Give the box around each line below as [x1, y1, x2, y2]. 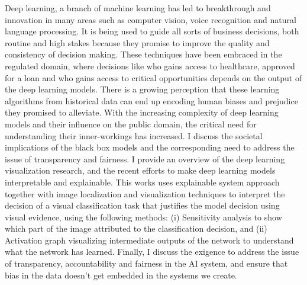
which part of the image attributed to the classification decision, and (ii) [5, 222, 267, 235]
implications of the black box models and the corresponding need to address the [5, 141, 295, 153]
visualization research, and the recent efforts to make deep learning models [5, 164, 276, 177]
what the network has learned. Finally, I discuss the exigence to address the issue [5, 245, 299, 258]
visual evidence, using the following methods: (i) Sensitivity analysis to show [5, 210, 282, 223]
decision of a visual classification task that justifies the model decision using [5, 199, 280, 212]
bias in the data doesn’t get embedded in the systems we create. [5, 268, 237, 281]
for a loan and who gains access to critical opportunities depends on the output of [5, 71, 302, 84]
